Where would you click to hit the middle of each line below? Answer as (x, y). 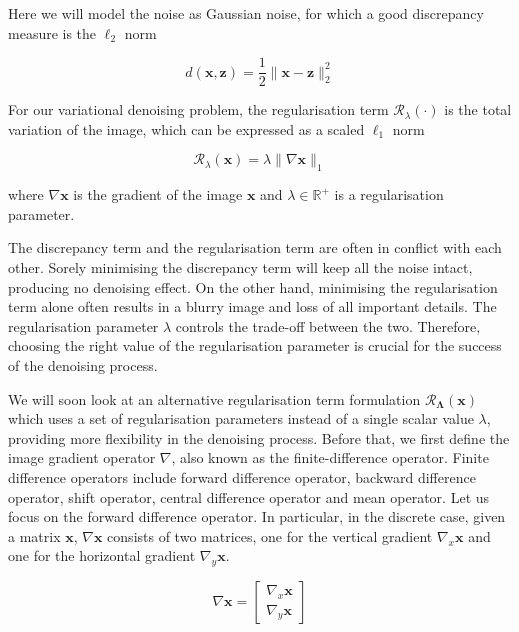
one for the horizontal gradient (102, 555)
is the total (478, 109)
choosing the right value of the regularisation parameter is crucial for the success (255, 345)
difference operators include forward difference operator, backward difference (242, 476)
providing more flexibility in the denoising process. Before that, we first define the (259, 437)
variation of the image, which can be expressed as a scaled (186, 128)
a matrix (34, 535)
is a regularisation (389, 194)
